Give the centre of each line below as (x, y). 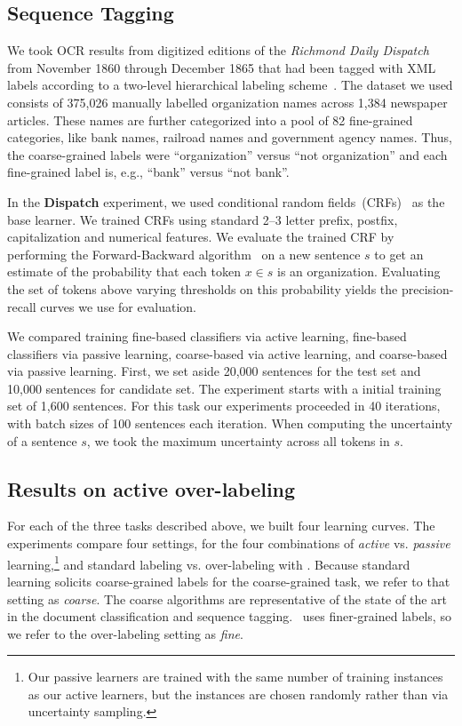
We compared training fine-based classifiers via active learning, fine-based (207, 336)
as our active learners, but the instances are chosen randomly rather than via (238, 694)
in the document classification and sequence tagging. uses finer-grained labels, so (229, 616)
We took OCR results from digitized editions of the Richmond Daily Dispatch (218, 50)
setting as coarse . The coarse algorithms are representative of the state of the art (227, 598)
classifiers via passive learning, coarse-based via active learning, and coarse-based (227, 353)
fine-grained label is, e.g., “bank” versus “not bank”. (148, 172)
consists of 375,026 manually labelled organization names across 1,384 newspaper (227, 102)
